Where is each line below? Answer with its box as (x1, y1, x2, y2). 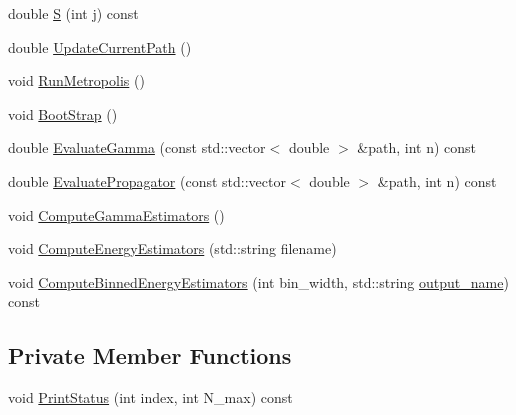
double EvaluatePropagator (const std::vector (8, 170, 286, 191)
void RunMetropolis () (8, 70, 145, 91)
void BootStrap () (8, 103, 118, 124)
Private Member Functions (8, 340, 292, 371)
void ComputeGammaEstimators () (8, 204, 225, 225)
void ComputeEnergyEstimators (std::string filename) (8, 238, 337, 259)
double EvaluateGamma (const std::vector (8, 137, 266, 158)
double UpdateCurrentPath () (8, 36, 192, 57)
